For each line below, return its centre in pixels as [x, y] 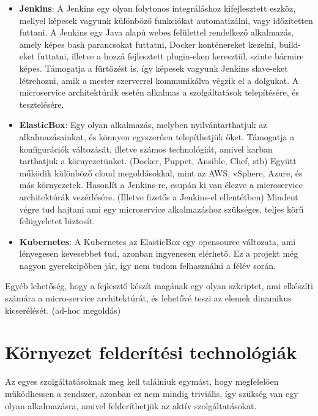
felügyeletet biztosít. [57, 221]
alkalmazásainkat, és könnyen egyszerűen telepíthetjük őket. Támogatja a [157, 136]
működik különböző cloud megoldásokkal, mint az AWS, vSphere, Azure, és [161, 172]
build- [290, 44]
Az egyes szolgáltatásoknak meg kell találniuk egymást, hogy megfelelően [142, 381]
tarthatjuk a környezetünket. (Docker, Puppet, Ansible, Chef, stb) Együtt [158, 161]
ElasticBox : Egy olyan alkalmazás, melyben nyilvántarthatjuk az [143, 125]
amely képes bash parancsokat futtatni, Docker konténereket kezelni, [148, 44]
